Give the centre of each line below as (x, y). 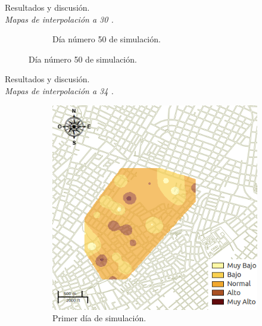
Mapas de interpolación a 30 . (59, 19)
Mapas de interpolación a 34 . (59, 90)
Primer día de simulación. (99, 318)
